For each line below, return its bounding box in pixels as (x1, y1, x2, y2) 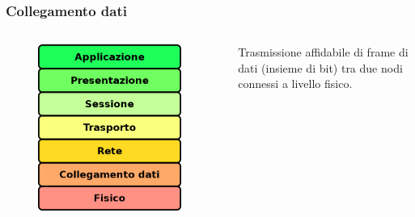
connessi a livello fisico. (238, 75, 353, 92)
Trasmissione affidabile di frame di (238, 44, 409, 61)
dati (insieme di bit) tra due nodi (238, 59, 403, 76)
